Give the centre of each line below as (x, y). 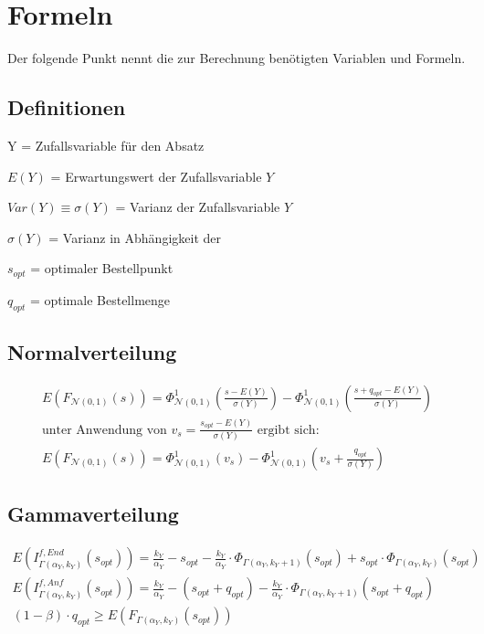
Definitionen (67, 107)
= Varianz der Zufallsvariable (198, 207)
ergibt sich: (288, 430)
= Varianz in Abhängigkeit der (135, 237)
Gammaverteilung (93, 514)
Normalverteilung (92, 351)
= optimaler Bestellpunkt (102, 268)
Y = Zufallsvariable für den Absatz (106, 145)
